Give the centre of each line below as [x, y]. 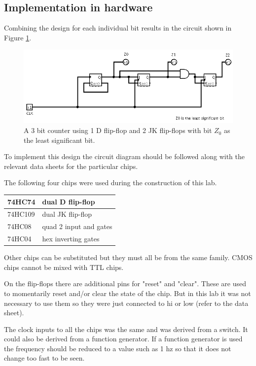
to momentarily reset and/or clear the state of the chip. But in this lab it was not [128, 293]
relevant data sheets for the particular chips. [71, 166]
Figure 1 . [18, 37]
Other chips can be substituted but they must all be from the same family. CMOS [128, 257]
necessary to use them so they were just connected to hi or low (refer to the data [126, 303]
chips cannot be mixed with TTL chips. [64, 267]
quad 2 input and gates [77, 226]
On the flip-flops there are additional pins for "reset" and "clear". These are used [125, 283]
